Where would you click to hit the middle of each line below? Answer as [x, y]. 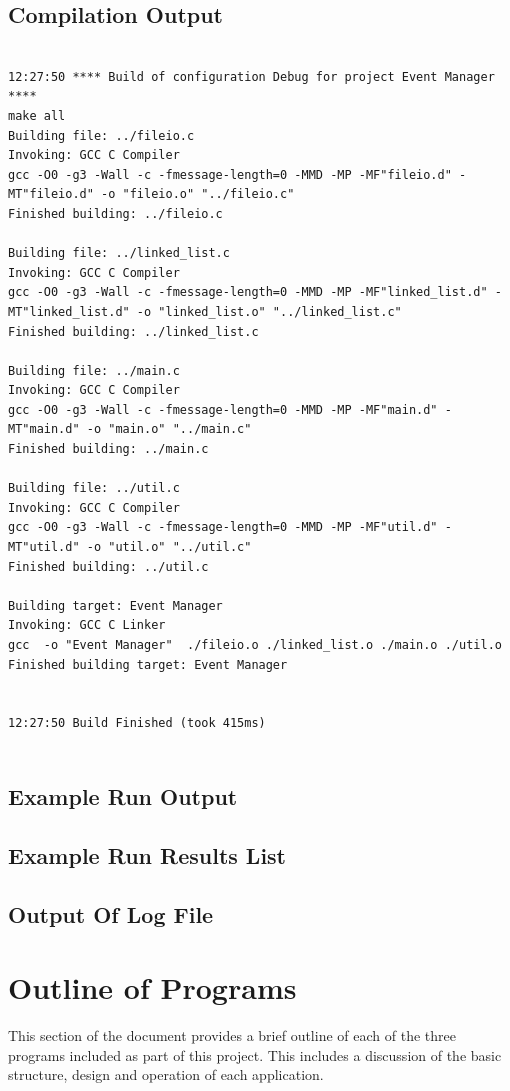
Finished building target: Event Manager [148, 664]
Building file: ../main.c [94, 370]
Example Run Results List [147, 854]
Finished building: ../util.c [108, 566]
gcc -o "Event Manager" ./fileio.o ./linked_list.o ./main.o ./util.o [255, 645]
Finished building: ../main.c [108, 449]
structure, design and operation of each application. [166, 1074]
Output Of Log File [111, 913]
